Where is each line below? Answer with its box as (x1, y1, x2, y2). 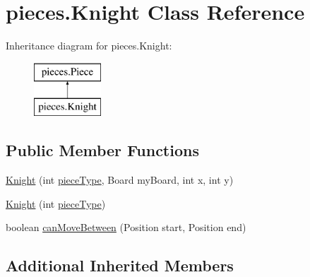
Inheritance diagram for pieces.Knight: (6, 38, 172, 53)
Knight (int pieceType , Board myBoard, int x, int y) (6, 172, 234, 187)
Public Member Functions (6, 139, 199, 161)
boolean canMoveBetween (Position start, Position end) (6, 220, 246, 235)
